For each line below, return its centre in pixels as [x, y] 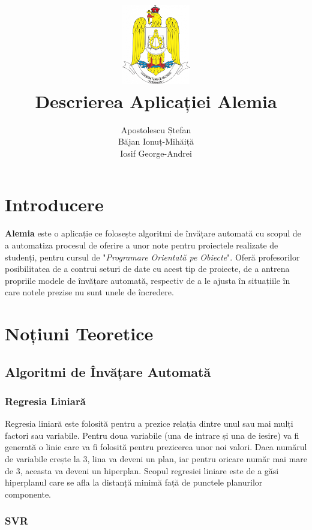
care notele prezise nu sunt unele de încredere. [89, 292]
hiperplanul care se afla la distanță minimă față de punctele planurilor [134, 482]
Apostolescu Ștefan [156, 129]
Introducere [54, 204]
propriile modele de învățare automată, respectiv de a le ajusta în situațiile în [148, 280]
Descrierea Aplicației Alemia [156, 101]
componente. [28, 494]
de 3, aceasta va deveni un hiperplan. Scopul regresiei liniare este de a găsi [142, 470]
